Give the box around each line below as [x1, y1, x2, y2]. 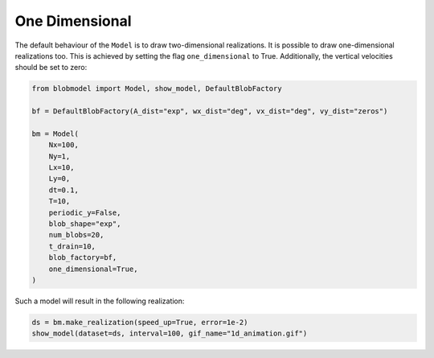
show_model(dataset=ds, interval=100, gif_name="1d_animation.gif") [31, 329, 308, 338]
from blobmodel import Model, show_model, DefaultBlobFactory [31, 84, 282, 93]
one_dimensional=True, [48, 264, 138, 274]
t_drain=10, [48, 241, 96, 251]
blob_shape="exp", [48, 220, 121, 228]
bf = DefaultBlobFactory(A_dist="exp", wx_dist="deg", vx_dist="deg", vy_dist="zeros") [31, 107, 388, 116]
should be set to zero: [14, 63, 88, 72]
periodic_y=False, [48, 208, 121, 217]
